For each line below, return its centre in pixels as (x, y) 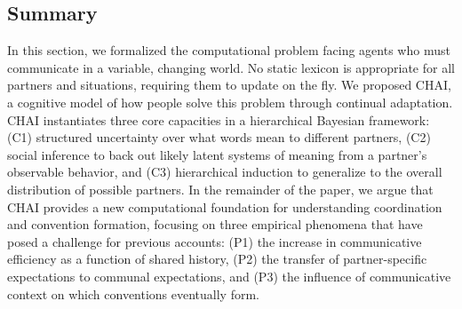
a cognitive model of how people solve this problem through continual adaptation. (230, 102)
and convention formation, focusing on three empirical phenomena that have (215, 224)
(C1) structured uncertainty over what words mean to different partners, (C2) (219, 137)
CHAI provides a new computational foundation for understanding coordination (225, 206)
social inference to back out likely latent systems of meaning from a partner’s (217, 154)
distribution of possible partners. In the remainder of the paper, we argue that (220, 189)
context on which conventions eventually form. (134, 293)
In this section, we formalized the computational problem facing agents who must (229, 50)
